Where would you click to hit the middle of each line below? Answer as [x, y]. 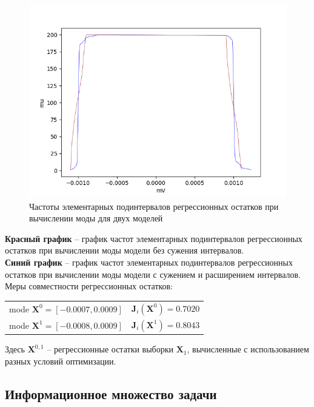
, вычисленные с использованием [248, 349]
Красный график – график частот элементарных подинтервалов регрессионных [154, 238]
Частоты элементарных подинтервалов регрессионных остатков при [154, 206]
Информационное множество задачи [111, 393]
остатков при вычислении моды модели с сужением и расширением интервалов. [153, 274]
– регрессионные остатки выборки [110, 349]
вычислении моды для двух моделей [96, 218]
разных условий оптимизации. [61, 361]
